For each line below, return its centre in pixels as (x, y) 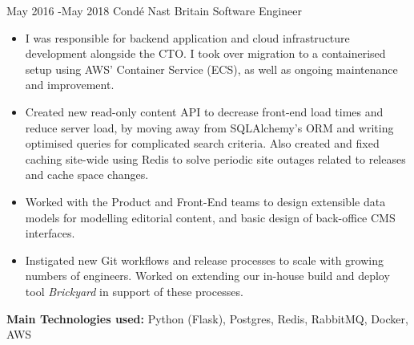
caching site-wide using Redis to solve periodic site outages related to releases (215, 158)
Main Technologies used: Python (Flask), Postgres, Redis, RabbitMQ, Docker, (207, 318)
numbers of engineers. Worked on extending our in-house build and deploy (207, 276)
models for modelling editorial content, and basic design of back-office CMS (210, 217)
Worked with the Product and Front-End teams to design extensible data (205, 201)
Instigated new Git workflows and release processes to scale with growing (204, 260)
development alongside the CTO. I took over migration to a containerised (205, 53)
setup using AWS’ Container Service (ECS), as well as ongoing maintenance (211, 69)
